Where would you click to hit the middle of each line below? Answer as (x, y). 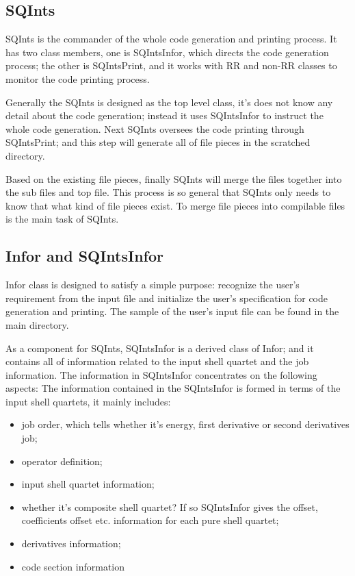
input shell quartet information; (88, 484)
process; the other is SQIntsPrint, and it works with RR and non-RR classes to (171, 65)
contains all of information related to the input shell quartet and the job (157, 361)
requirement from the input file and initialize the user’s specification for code (167, 298)
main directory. (37, 324)
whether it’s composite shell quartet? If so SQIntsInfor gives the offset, (170, 506)
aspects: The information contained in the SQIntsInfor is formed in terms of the (173, 388)
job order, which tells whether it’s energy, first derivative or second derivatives (185, 424)
